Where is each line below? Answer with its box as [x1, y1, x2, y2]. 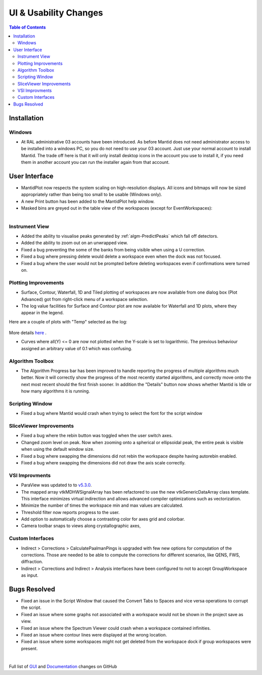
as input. [21, 572, 39, 578]
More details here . [9, 330, 47, 336]
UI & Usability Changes [9, 7, 103, 18]
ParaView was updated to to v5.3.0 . [21, 482, 92, 488]
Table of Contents [9, 24, 46, 30]
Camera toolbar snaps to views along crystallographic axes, [21, 523, 141, 529]
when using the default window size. [21, 446, 95, 452]
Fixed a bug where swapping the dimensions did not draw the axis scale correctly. [21, 460, 186, 465]
